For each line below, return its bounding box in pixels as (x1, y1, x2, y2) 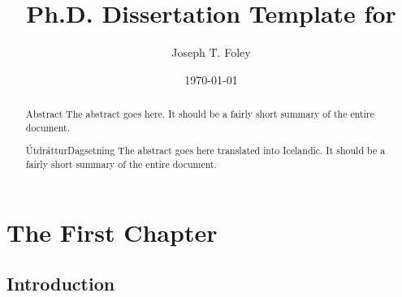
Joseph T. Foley (171, 44, 251, 61)
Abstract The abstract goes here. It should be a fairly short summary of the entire (25, 107, 374, 121)
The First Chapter (6, 215, 218, 248)
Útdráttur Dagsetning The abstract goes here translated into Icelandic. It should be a (25, 144, 386, 157)
